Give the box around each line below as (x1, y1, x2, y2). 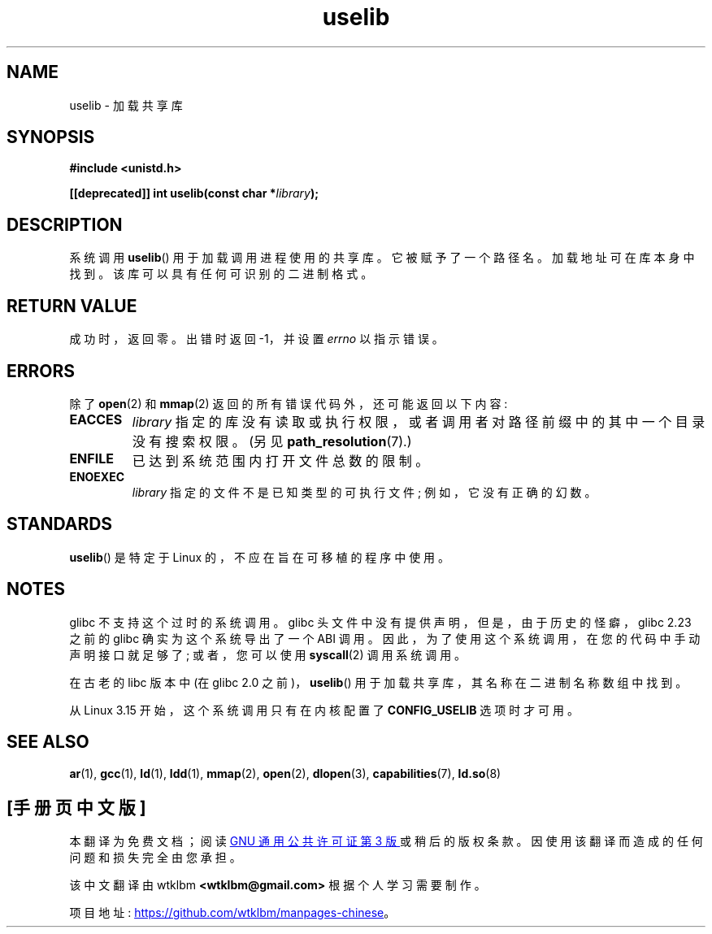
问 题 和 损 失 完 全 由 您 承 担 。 (69, 850, 241, 865)
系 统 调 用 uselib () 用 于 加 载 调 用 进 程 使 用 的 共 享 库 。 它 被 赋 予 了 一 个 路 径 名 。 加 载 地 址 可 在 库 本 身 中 (69, 250, 695, 265)
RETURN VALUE (7, 295, 137, 316)
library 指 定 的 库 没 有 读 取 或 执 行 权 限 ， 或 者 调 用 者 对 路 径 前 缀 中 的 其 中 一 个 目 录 (132, 413, 705, 430)
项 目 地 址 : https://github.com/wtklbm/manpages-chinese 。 (69, 906, 396, 920)
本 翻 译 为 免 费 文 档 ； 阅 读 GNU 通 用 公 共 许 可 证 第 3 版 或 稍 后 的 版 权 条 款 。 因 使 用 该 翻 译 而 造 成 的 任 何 (69, 834, 703, 849)
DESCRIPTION (7, 214, 123, 235)
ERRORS (7, 360, 76, 381)
